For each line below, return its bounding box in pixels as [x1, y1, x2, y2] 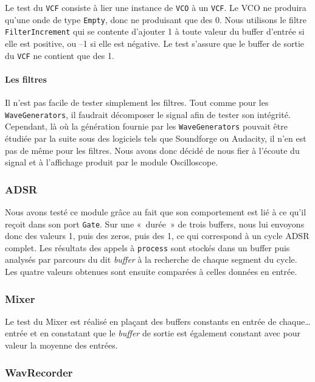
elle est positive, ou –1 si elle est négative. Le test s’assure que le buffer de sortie [5, 36, 305, 49]
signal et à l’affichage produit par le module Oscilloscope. [5, 156, 218, 168]
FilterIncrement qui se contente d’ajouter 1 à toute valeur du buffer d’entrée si [5, 25, 305, 38]
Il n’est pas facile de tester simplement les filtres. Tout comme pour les [5, 96, 269, 109]
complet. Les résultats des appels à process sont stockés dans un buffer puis [5, 241, 290, 254]
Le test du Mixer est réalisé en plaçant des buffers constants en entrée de [5, 314, 277, 327]
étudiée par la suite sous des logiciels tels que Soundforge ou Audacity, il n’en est [5, 131, 306, 144]
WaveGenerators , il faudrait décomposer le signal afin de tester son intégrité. [5, 108, 291, 120]
